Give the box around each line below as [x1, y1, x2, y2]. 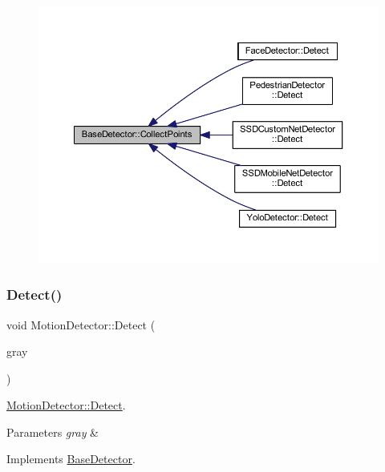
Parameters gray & [6, 423, 99, 440]
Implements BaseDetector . [6, 450, 136, 467]
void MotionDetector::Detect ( [6, 316, 156, 333]
